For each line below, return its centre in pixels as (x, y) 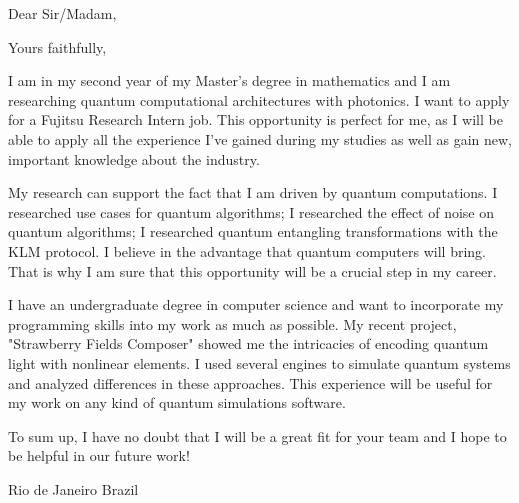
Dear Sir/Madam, (62, 13)
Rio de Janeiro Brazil (73, 488)
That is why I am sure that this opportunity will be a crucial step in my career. (252, 270)
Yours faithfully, (57, 46)
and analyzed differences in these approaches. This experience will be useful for (250, 382)
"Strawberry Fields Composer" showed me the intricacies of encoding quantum (248, 343)
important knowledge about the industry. (134, 158)
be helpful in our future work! (99, 455)
